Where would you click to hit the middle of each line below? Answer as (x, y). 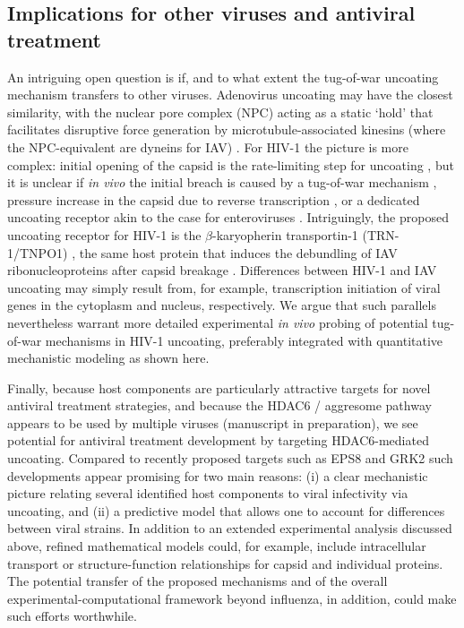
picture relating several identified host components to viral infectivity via (208, 493)
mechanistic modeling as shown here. (108, 358)
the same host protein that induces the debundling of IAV (238, 252)
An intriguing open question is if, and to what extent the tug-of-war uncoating (223, 77)
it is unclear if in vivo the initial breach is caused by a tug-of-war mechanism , (222, 182)
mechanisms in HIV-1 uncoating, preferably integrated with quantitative (244, 340)
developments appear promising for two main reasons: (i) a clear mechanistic (218, 475)
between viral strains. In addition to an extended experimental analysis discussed (230, 528)
